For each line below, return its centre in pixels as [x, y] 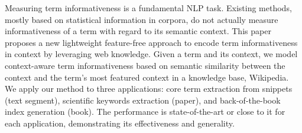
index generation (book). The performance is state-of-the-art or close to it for [145, 112]
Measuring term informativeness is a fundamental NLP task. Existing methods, [148, 8]
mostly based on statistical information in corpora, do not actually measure [142, 19]
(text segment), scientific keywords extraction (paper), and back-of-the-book [143, 100]
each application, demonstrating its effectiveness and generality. [120, 123]
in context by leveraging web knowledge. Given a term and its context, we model [151, 54]
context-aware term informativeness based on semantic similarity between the [145, 65]
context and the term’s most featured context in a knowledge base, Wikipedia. [147, 77]
